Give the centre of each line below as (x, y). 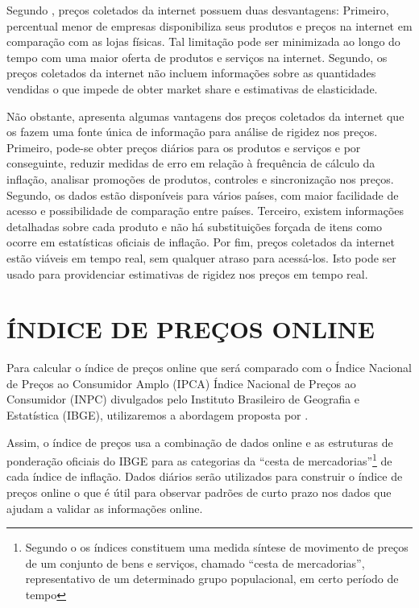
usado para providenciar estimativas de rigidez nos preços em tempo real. (187, 273)
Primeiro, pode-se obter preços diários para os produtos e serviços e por (184, 147)
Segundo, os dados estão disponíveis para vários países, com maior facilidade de (203, 194)
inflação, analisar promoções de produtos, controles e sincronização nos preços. (200, 178)
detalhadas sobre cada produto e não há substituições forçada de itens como (195, 226)
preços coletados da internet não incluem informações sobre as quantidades (191, 73)
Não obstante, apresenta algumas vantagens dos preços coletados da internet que (205, 116)
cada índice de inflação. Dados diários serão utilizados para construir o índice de (205, 476)
